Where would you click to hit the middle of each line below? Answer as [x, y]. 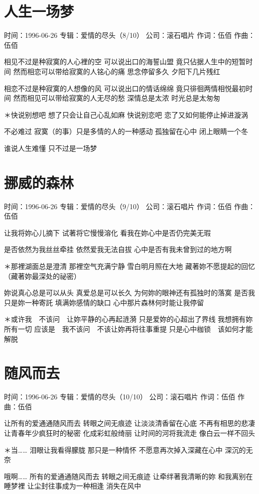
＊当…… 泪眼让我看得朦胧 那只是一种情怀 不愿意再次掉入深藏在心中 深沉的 [125, 449]
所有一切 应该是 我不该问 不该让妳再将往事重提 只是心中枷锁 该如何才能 [129, 328]
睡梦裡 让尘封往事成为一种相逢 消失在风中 [73, 486]
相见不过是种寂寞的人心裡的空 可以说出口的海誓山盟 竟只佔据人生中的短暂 [125, 62]
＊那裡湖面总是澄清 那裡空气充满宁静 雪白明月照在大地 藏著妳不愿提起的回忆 [129, 266]
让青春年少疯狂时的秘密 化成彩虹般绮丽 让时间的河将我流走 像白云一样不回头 [129, 433]
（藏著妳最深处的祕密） [42, 276]
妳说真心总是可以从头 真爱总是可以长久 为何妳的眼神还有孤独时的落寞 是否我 [129, 293]
